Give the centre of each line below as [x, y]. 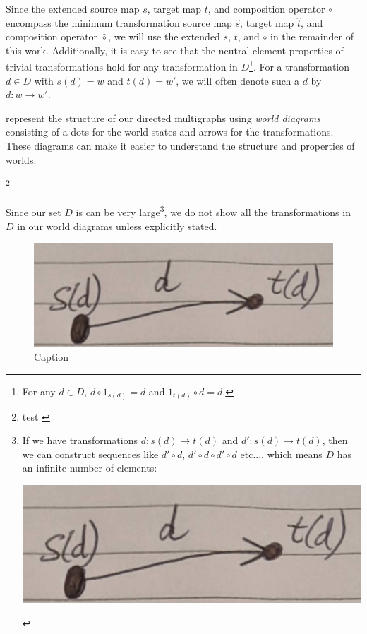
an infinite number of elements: [90, 468]
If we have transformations [80, 440]
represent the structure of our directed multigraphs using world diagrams [163, 118]
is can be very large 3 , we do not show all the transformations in [213, 211]
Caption [52, 357]
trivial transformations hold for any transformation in [122, 67]
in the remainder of [312, 36]
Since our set [34, 212]
